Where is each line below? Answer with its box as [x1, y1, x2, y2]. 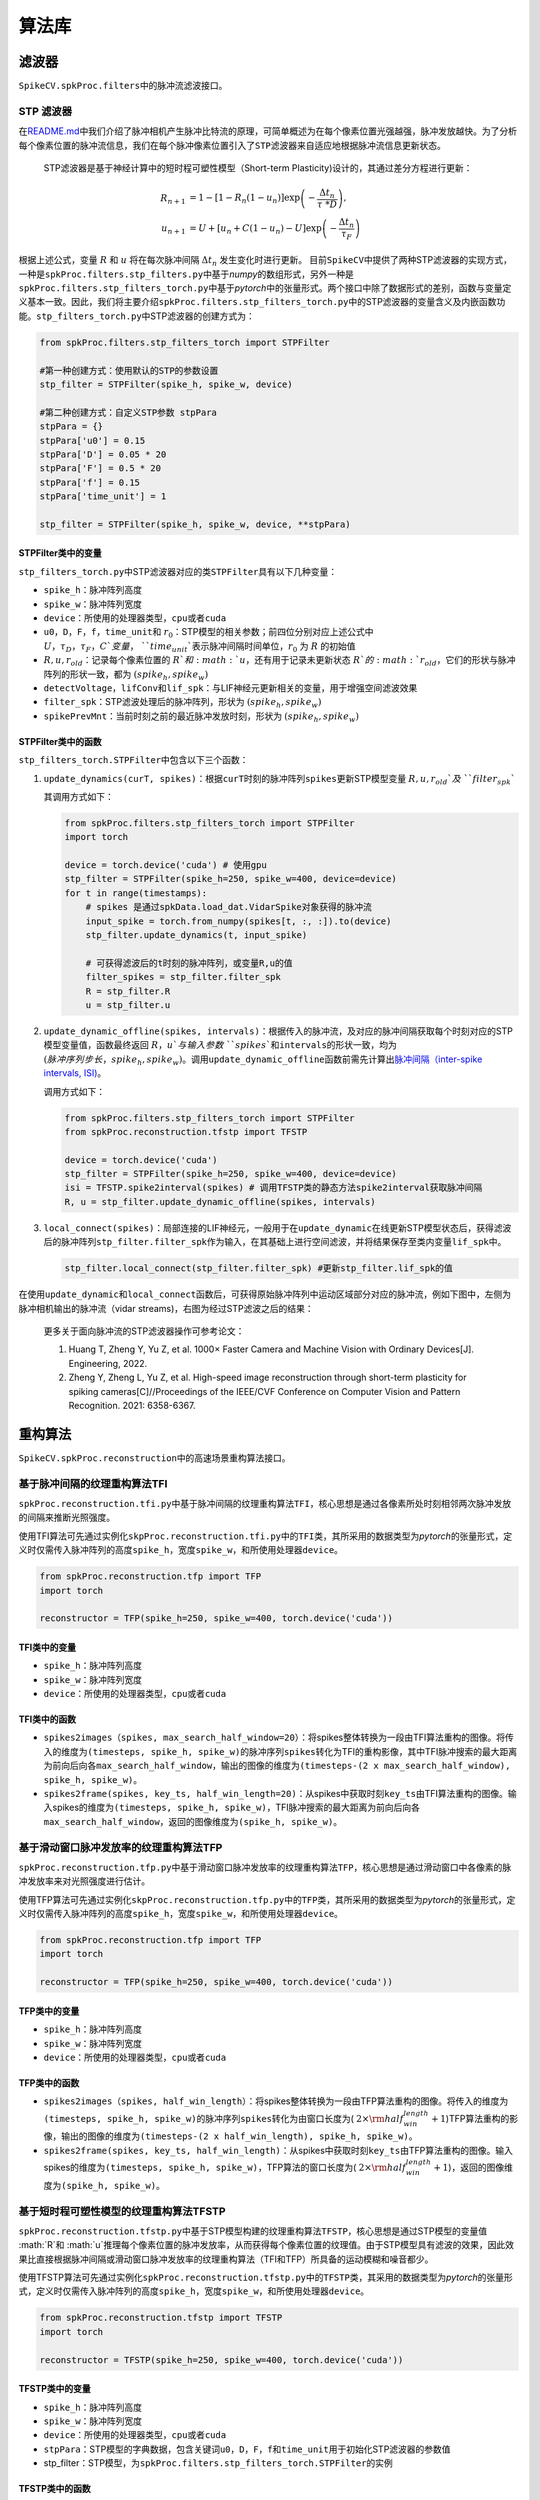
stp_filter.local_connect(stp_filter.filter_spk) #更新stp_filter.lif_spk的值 [64, 1263, 454, 1274]
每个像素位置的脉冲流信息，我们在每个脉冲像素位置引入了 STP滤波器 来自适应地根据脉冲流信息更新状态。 [18, 139, 447, 151]
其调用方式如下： [43, 790, 114, 802]
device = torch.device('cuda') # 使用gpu [64, 860, 267, 871]
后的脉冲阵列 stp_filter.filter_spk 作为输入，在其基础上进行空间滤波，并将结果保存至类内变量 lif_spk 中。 [43, 1236, 507, 1248]
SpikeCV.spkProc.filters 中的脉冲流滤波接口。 [18, 80, 228, 92]
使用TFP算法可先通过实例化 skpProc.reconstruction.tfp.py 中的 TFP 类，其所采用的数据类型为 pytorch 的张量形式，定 [18, 1893, 516, 1905]
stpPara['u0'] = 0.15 [39, 435, 146, 446]
